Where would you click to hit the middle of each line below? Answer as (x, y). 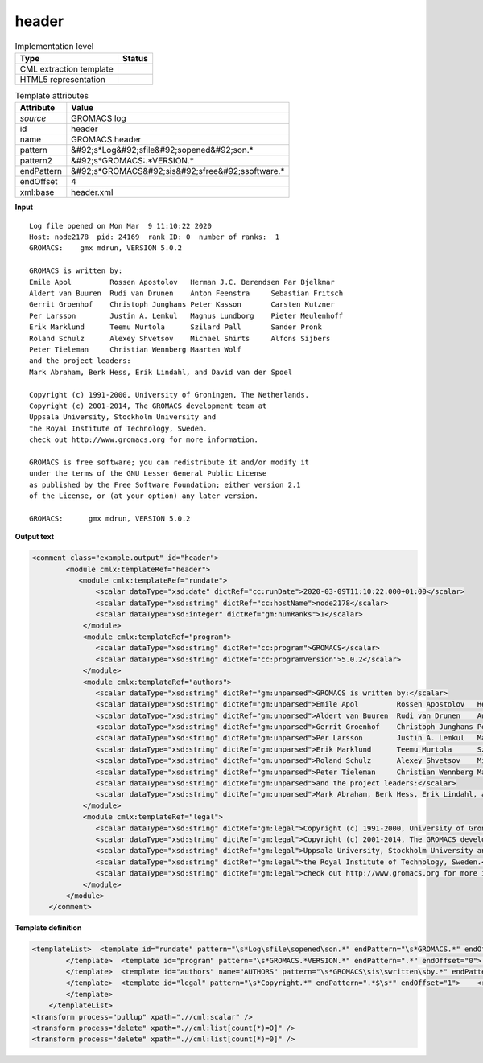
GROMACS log (99, 118)
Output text (35, 537)
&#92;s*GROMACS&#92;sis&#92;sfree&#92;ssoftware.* (178, 171)
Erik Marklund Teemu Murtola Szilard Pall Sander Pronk (175, 327)
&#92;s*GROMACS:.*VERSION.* (133, 161)
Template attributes (52, 96)
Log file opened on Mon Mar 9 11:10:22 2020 (121, 226)
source (33, 118)
